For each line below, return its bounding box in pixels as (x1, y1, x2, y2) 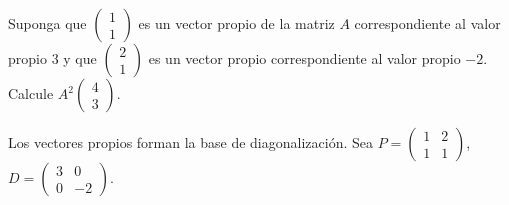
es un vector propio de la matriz (138, 13, 335, 33)
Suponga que (8, 13, 87, 33)
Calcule (8, 83, 54, 103)
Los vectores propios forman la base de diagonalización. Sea (8, 132, 373, 152)
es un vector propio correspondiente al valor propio (148, 48, 461, 68)
